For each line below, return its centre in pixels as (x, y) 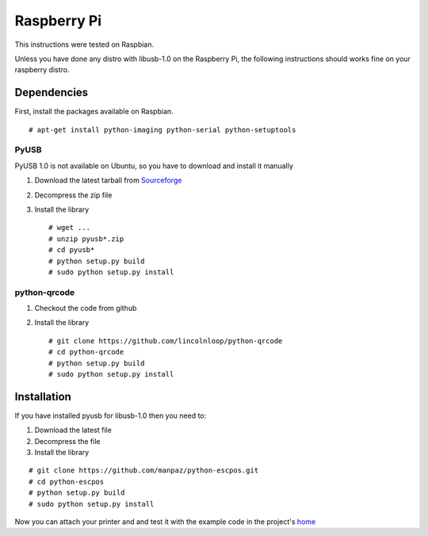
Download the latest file (73, 430)
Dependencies (52, 92)
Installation (43, 396)
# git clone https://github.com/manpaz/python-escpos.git (144, 471)
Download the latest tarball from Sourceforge (108, 180)
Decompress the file (67, 441)
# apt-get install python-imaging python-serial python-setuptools (162, 130)
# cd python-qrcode (86, 352)
